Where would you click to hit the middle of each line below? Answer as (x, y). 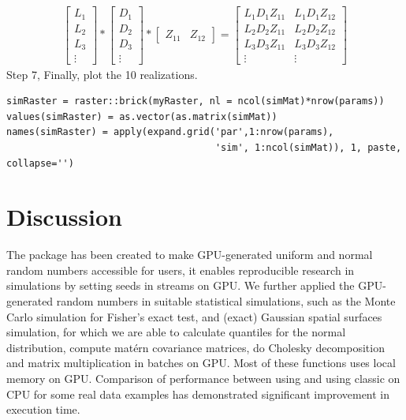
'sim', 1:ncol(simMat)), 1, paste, (308, 147)
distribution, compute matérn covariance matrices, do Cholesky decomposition (196, 347)
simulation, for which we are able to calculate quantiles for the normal (176, 332)
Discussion (64, 217)
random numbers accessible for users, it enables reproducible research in (181, 270)
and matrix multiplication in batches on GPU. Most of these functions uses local (201, 363)
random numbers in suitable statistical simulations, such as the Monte (226, 301)
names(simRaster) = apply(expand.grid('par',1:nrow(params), (170, 132)
